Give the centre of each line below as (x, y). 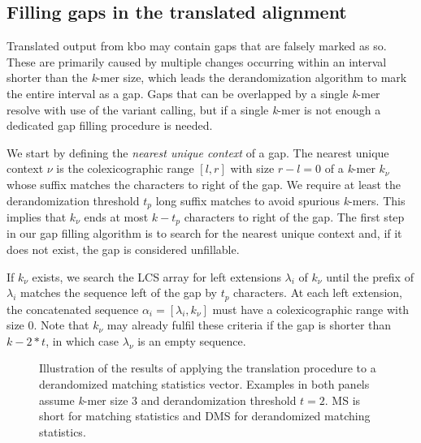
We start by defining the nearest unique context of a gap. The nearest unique (198, 152)
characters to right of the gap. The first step (294, 217)
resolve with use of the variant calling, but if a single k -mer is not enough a (194, 109)
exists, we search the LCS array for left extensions (156, 276)
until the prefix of (370, 276)
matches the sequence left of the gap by (119, 292)
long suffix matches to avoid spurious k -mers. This (280, 200)
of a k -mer (350, 168)
